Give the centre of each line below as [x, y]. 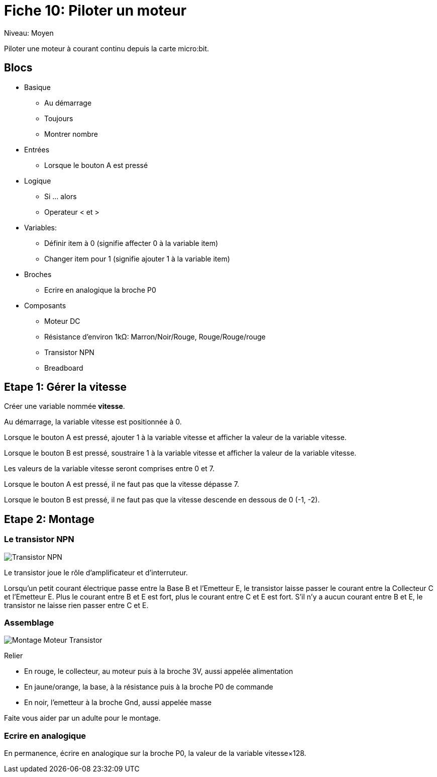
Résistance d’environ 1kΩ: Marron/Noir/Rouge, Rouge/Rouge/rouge [155, 336]
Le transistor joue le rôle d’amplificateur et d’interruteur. [96, 572]
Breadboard [64, 368]
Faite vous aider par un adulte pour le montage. [82, 718]
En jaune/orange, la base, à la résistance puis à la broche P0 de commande [149, 687]
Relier [14, 656]
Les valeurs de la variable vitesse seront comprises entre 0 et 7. [109, 469]
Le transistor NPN [39, 539]
